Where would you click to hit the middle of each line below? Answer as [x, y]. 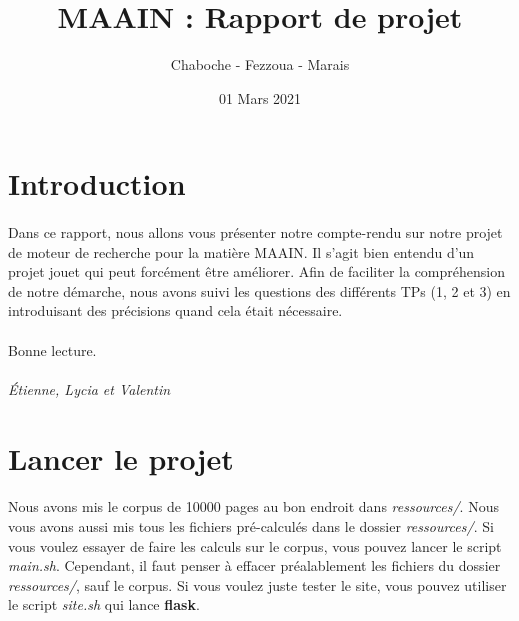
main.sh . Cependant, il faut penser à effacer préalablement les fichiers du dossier [254, 565]
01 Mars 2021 [260, 97]
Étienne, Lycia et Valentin [89, 388]
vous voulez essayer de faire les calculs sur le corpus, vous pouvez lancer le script [255, 545]
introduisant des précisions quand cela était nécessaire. [175, 310]
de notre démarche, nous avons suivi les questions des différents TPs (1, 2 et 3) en [259, 290]
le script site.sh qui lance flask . [104, 604]
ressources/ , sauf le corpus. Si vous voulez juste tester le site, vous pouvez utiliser [257, 584]
